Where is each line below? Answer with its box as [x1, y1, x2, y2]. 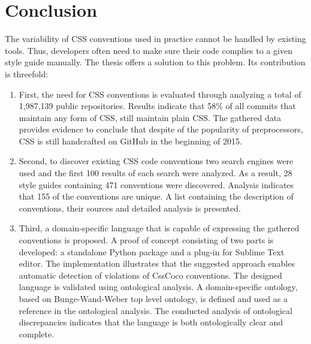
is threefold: [5, 67, 49, 80]
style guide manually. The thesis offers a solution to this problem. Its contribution [5, 56, 306, 68]
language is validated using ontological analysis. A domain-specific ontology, [19, 280, 298, 293]
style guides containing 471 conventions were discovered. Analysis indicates [19, 178, 294, 191]
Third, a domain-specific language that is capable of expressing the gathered [19, 222, 300, 234]
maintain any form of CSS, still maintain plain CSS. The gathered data [19, 111, 282, 123]
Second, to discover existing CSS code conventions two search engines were [19, 155, 294, 167]
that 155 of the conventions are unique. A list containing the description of [19, 190, 294, 203]
